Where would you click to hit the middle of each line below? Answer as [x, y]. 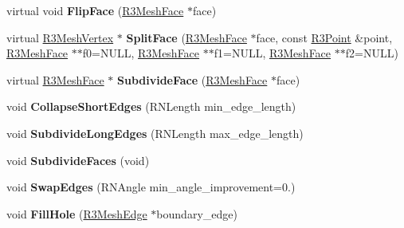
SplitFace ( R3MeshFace [186, 37]
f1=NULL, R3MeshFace [273, 53]
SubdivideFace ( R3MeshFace [192, 79]
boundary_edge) [197, 213]
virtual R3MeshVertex [60, 37]
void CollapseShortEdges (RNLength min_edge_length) [151, 106]
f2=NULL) [372, 53]
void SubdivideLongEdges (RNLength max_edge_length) [155, 133]
